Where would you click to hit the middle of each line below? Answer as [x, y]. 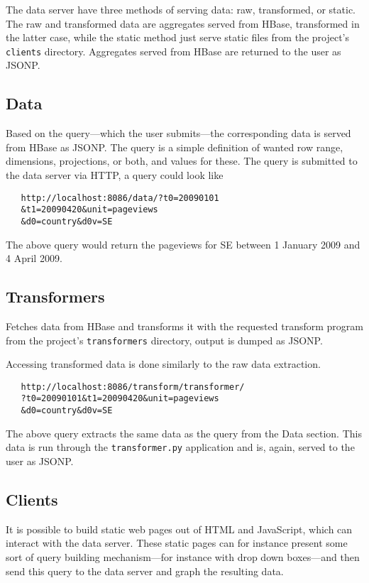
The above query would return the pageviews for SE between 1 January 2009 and [183, 244]
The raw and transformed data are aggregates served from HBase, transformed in [183, 23]
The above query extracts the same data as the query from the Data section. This [184, 433]
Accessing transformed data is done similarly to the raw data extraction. [163, 364]
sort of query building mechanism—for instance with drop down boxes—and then [183, 557]
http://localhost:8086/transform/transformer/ [133, 387]
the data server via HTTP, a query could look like [115, 175]
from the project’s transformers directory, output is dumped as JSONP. [164, 340]
